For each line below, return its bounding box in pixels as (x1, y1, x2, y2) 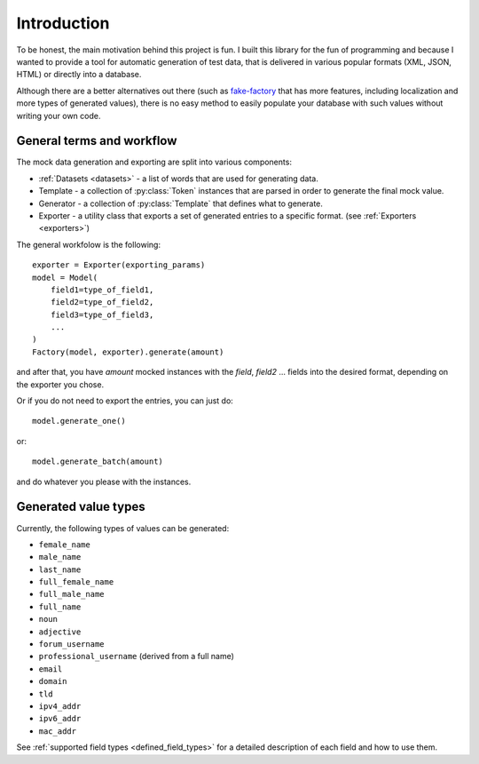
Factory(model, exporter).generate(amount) (32, 346, 224, 357)
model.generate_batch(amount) (32, 457, 164, 466)
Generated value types (16, 499, 145, 514)
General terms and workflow (16, 133, 177, 148)
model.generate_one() (32, 416, 126, 426)
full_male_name (38, 589, 106, 600)
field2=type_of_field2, (50, 298, 154, 307)
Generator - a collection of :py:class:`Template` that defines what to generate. (38, 198, 324, 209)
